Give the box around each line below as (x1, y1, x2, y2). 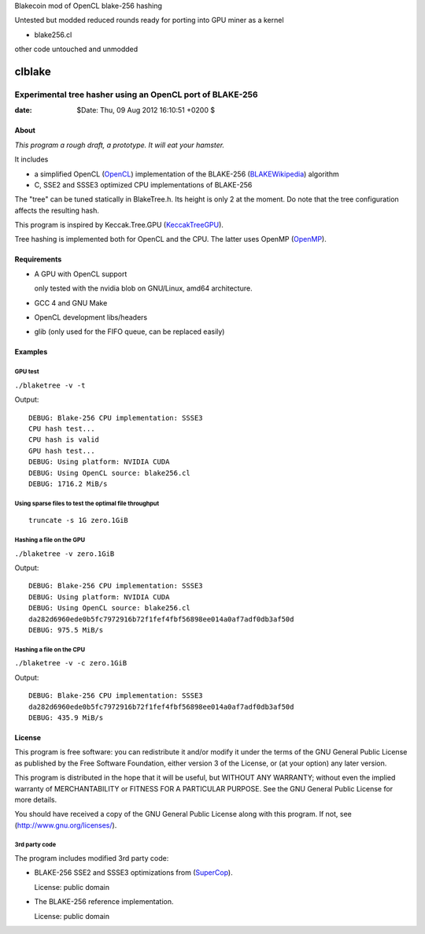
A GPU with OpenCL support (34, 269, 128, 279)
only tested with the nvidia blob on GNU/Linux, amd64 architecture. (34, 284, 253, 293)
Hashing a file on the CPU (14, 646, 86, 654)
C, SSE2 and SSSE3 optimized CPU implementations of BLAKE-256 (34, 180, 253, 189)
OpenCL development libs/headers (34, 313, 148, 322)
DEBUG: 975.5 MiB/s (28, 626, 104, 634)
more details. (14, 795, 57, 804)
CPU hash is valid (28, 435, 100, 444)
